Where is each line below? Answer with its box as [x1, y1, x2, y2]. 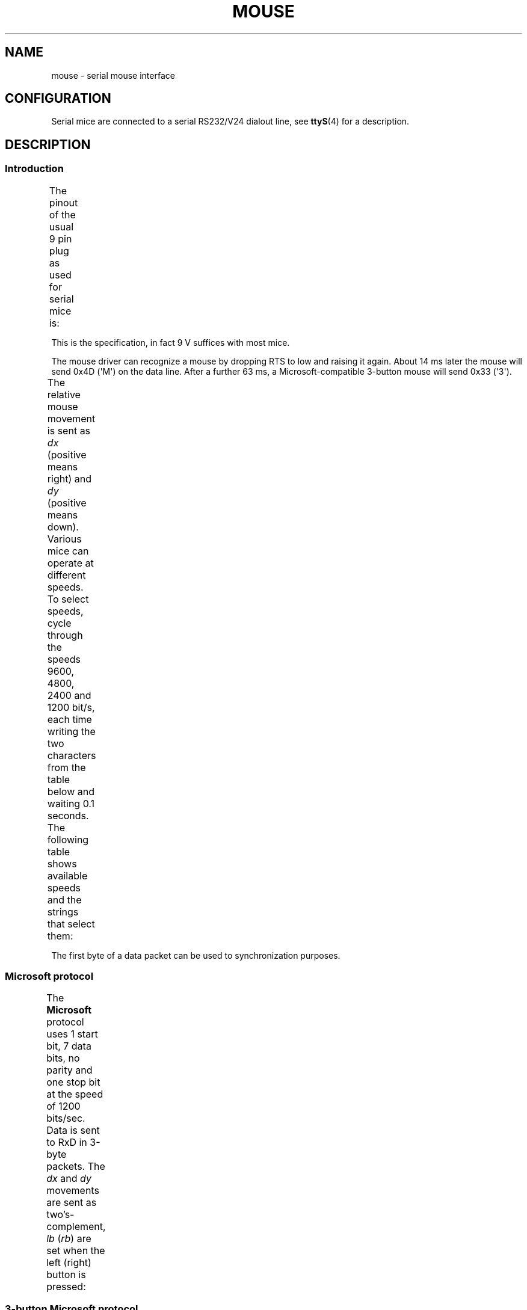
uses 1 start [46, 1028, 98, 1041]
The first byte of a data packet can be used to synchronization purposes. [51, 950, 341, 961]
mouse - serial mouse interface [51, 70, 175, 81]
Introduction [5, 162, 64, 175]
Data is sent [46, 1124, 100, 1137]
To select [47, 592, 89, 605]
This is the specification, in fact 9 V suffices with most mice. [51, 337, 290, 348]
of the [49, 208, 76, 221]
